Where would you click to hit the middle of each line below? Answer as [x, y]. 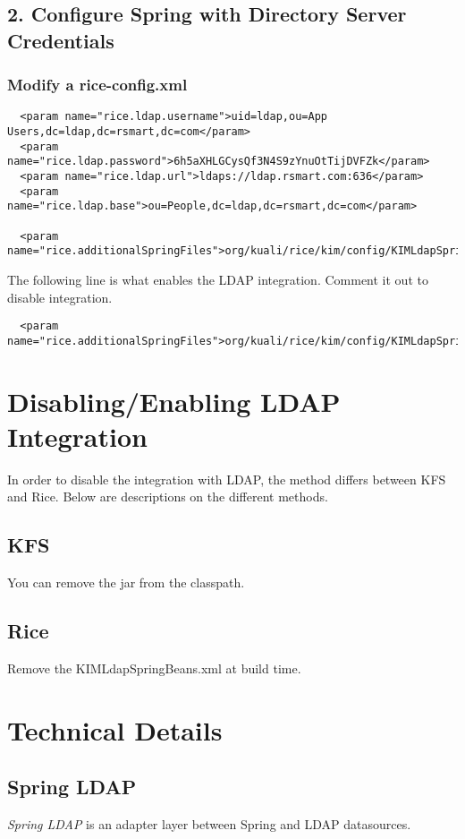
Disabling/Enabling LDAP [174, 401]
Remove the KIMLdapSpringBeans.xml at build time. [154, 668]
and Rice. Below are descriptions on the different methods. [168, 497]
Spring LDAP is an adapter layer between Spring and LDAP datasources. [209, 824]
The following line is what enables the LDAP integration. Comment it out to [218, 279]
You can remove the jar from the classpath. [126, 582]
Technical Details [115, 729]
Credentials [61, 40]
